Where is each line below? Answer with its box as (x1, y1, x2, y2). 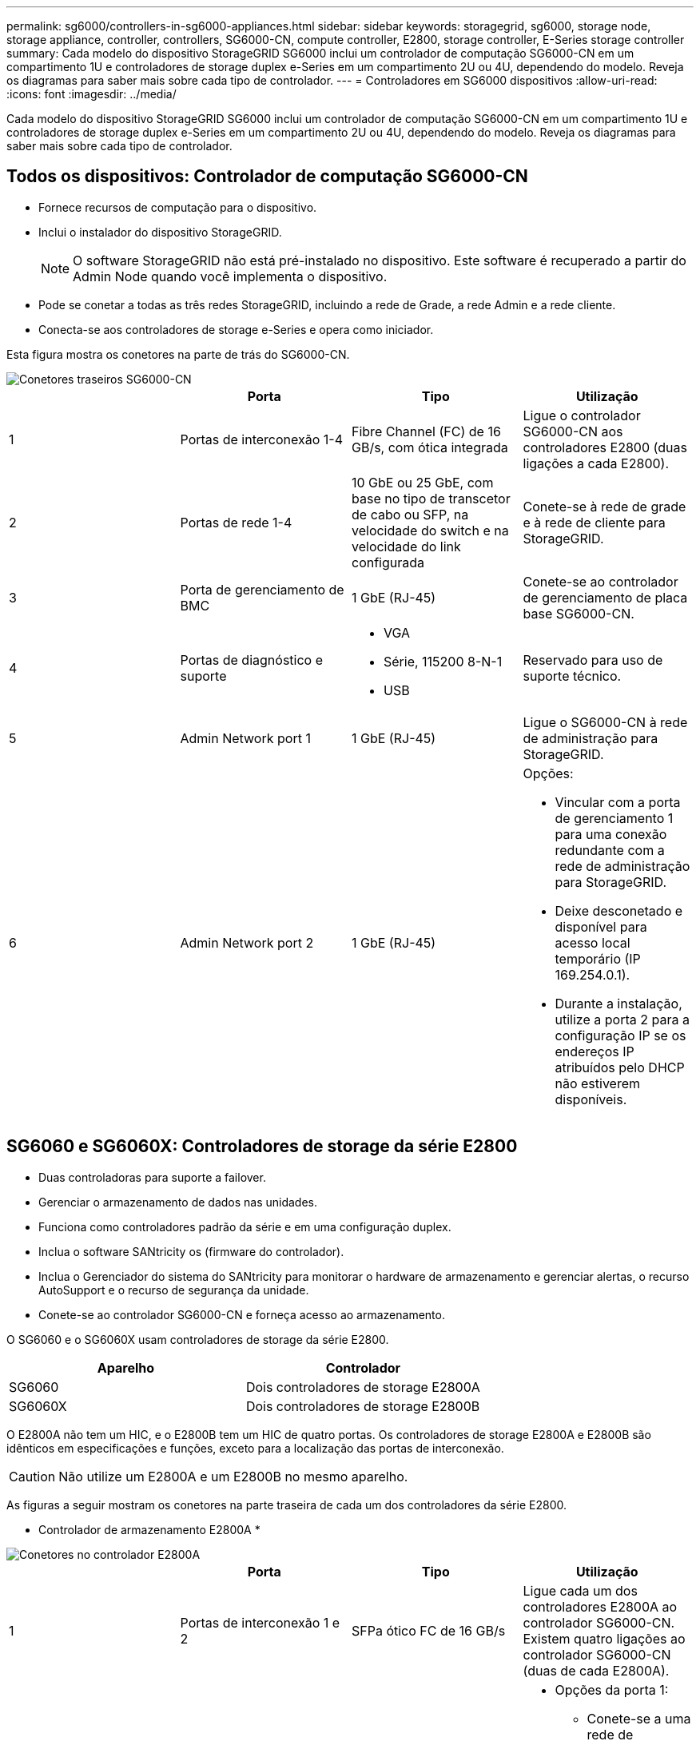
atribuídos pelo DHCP (555, 1059, 685, 1075)
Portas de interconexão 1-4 (180, 431, 344, 447)
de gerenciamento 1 (555, 809, 674, 826)
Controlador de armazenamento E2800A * (38, 1522, 261, 1536)
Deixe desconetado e (555, 902, 683, 919)
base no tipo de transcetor (352, 490, 511, 507)
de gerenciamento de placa (523, 589, 688, 606)
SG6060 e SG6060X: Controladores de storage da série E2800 (6, 1136, 518, 1157)
